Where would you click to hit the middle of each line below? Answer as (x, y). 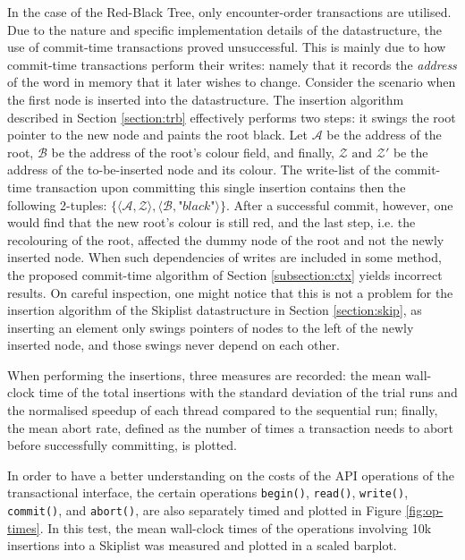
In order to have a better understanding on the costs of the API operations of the (231, 475)
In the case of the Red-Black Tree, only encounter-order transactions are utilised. (229, 12)
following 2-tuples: (57, 204)
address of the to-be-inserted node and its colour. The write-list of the (199, 170)
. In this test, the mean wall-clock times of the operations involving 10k (236, 527)
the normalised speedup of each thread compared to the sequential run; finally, (223, 410)
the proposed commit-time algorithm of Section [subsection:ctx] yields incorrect (225, 274)
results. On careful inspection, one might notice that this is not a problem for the (230, 292)
